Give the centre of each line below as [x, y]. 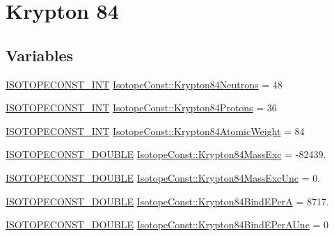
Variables [40, 55]
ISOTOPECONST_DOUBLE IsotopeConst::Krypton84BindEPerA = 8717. [167, 201]
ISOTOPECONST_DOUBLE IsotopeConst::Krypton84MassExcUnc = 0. [163, 177]
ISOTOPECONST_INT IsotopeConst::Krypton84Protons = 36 [141, 108]
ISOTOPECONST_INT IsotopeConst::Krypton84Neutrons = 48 [144, 84]
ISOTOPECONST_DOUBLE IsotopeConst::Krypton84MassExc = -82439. [166, 154]
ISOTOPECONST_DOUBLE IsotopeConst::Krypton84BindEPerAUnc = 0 [167, 225]
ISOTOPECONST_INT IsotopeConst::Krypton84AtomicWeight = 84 [155, 131]
